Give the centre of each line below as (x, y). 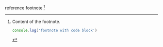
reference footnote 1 (25, 7)
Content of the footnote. (36, 22)
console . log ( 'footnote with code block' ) (55, 30)
